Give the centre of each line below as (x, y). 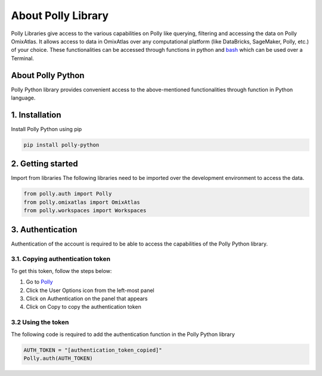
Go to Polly (39, 282)
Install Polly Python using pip (47, 129)
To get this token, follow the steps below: (61, 271)
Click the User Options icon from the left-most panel (90, 290)
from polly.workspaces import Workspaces (85, 211)
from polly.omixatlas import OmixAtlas (82, 202)
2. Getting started (44, 164)
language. (23, 98)
